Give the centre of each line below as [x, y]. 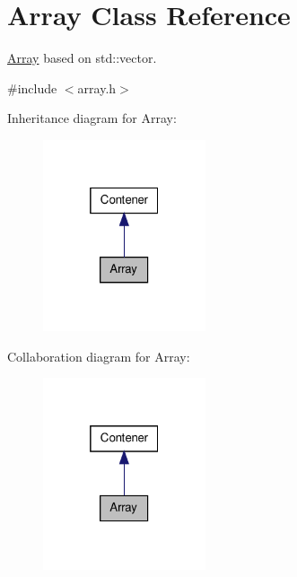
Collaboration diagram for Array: [99, 356]
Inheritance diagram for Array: [92, 118]
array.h [97, 87]
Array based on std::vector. [82, 58]
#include [32, 87]
